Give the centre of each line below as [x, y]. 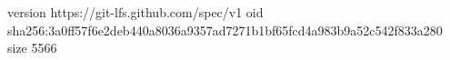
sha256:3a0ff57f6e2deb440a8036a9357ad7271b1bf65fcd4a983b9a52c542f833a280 [225, 30]
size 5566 [32, 48]
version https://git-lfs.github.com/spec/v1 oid [135, 12]
